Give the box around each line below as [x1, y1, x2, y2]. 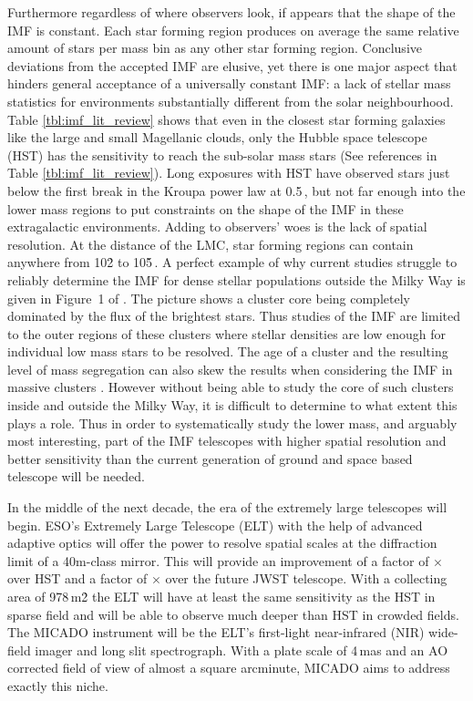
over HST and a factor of [7, 569, 148, 588]
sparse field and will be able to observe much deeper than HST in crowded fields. [7, 604, 459, 624]
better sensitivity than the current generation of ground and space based [7, 448, 413, 468]
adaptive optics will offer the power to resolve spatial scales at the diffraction [7, 533, 437, 552]
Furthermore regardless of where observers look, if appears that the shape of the [7, 3, 456, 21]
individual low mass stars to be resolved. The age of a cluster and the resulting [7, 342, 448, 361]
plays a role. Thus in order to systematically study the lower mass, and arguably [7, 413, 458, 432]
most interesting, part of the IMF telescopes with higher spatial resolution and [7, 431, 447, 450]
